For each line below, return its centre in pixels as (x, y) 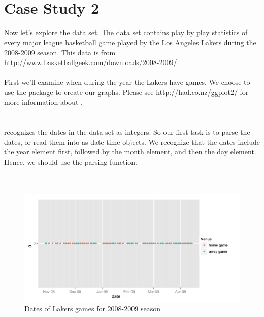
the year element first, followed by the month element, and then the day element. (130, 152)
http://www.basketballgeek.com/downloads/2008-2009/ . (92, 62)
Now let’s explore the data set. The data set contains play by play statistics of (126, 32)
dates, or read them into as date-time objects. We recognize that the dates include (132, 141)
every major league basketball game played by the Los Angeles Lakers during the (130, 42)
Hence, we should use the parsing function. (71, 162)
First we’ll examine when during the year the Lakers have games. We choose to (127, 82)
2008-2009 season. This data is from (60, 52)
